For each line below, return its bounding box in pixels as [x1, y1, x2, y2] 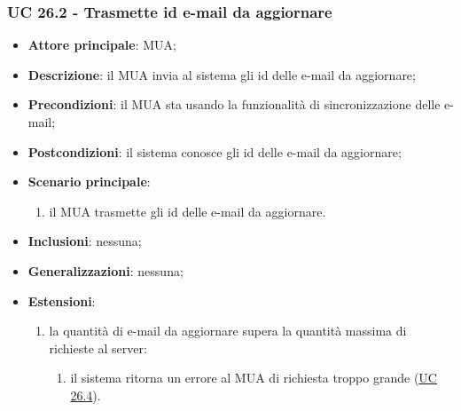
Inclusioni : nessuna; [27, 232, 142, 250]
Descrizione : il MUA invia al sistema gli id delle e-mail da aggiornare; [27, 65, 416, 83]
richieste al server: [49, 338, 147, 357]
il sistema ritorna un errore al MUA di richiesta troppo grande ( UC [70, 368, 437, 387]
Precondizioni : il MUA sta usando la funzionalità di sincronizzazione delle [27, 95, 441, 114]
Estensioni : [27, 291, 96, 310]
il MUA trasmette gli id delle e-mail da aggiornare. [49, 202, 326, 220]
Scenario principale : [27, 172, 151, 191]
